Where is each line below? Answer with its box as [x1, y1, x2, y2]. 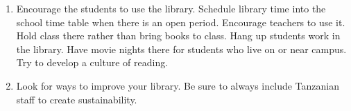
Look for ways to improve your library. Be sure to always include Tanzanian [16, 78, 339, 92]
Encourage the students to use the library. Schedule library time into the [16, 1, 326, 15]
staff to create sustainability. [16, 92, 137, 106]
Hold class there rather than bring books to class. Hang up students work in [16, 28, 341, 43]
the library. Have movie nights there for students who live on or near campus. [16, 41, 347, 56]
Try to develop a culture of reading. [16, 55, 169, 70]
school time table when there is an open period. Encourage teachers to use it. [16, 14, 345, 29]
